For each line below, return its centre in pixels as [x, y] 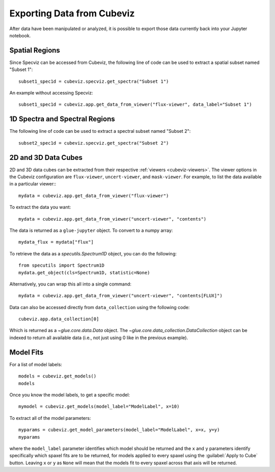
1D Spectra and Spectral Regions [62, 119]
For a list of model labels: [36, 364]
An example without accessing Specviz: [51, 93]
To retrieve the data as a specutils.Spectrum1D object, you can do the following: [93, 253]
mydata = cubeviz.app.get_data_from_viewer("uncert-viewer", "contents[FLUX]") [120, 296]
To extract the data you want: [40, 207]
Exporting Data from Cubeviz [72, 13]
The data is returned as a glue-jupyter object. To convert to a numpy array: [91, 230]
